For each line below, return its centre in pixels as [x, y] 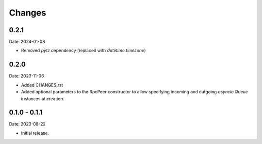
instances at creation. [43, 99]
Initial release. [35, 133]
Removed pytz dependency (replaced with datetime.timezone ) [83, 51]
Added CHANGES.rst [42, 85]
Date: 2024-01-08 [27, 42]
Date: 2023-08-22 [27, 124]
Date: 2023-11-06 [26, 76]
